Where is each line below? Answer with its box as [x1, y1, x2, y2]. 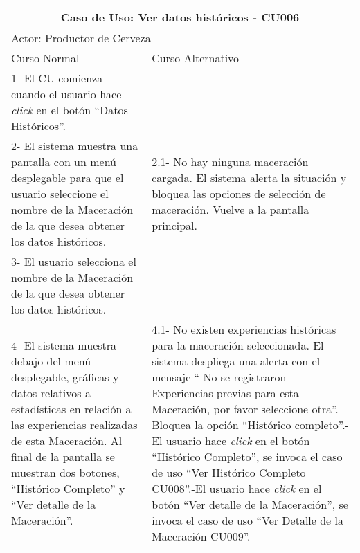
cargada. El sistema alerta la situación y [152, 170, 347, 185]
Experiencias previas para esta [152, 385, 299, 401]
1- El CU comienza [11, 70, 103, 86]
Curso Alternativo [152, 50, 240, 66]
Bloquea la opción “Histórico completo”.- [152, 417, 349, 433]
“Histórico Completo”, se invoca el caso [152, 448, 343, 464]
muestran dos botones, [11, 464, 120, 480]
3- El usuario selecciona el [11, 253, 136, 269]
